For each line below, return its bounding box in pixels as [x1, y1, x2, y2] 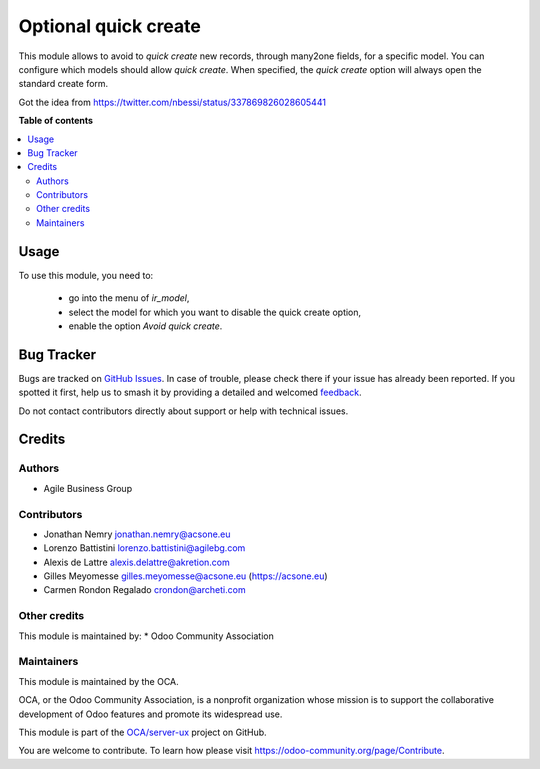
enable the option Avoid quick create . [68, 320, 223, 332]
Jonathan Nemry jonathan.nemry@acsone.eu [43, 528, 231, 540]
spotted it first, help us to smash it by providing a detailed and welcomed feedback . [18, 386, 362, 399]
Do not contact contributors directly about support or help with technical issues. [18, 405, 349, 417]
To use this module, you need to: [18, 269, 154, 281]
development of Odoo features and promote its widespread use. [18, 708, 283, 720]
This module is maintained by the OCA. [18, 675, 179, 687]
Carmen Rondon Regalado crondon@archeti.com [43, 584, 246, 596]
